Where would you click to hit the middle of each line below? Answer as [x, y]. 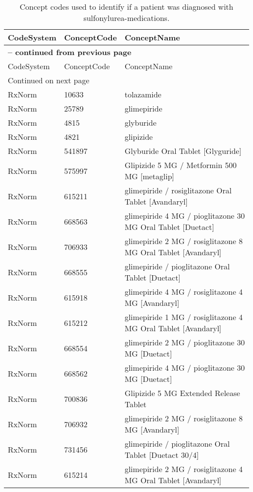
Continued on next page [49, 80]
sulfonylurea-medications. [126, 18]
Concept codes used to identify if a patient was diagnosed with [126, 7]
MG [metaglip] [150, 176]
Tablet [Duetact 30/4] [162, 455]
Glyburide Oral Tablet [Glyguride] [183, 151]
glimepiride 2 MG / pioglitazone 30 [185, 342]
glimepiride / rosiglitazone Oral [178, 190]
